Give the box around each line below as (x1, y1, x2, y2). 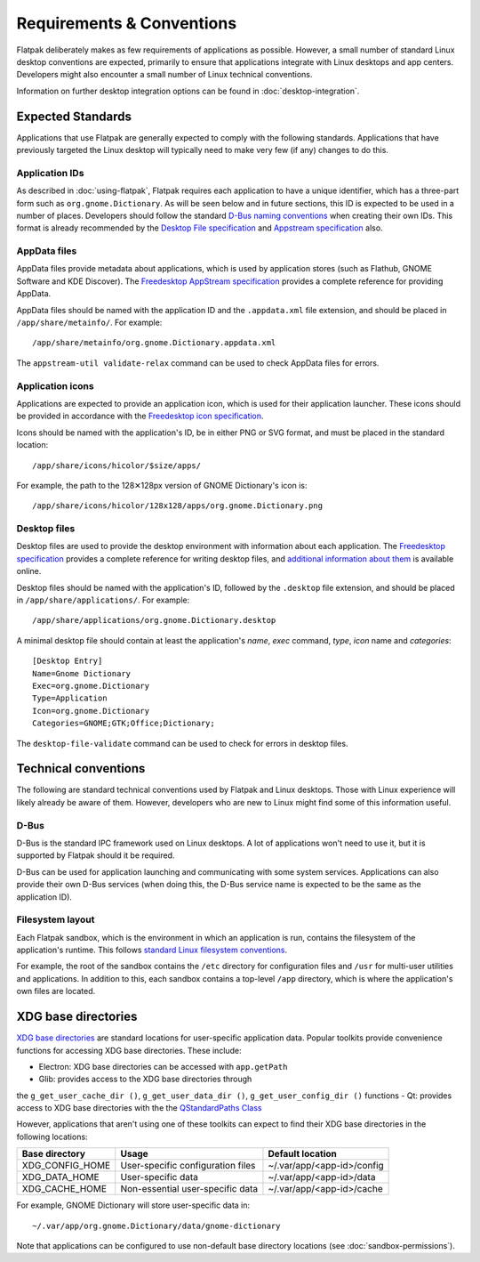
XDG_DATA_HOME (21, 1171, 100, 1184)
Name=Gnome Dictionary (32, 668, 132, 678)
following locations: (16, 1131, 88, 1142)
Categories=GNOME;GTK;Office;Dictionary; (32, 718, 215, 729)
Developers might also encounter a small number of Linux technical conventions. (16, 69, 313, 80)
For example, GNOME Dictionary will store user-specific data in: (16, 1200, 251, 1210)
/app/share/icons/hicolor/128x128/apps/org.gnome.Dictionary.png (32, 501, 324, 511)
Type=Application (32, 693, 108, 703)
